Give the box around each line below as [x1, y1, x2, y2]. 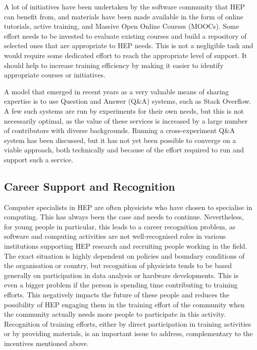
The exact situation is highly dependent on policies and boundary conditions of [4, 250, 245, 261]
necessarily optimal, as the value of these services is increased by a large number [4, 115, 248, 126]
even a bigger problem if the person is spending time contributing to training [4, 280, 238, 290]
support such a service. [4, 154, 73, 164]
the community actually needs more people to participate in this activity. [4, 309, 226, 319]
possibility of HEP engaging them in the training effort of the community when [4, 299, 245, 309]
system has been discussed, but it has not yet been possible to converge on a [4, 135, 236, 145]
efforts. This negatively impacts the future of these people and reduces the [4, 289, 230, 300]
